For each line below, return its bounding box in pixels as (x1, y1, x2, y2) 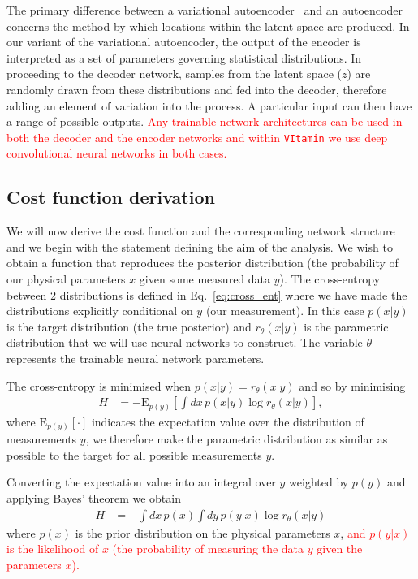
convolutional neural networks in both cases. (6, 145, 227, 162)
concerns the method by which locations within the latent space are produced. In (6, 17, 410, 34)
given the (317, 540, 363, 557)
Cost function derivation (6, 184, 215, 210)
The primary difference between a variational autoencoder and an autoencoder (6, 2, 403, 18)
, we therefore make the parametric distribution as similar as (85, 430, 388, 447)
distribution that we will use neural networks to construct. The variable (6, 334, 363, 351)
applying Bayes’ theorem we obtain (6, 489, 181, 506)
